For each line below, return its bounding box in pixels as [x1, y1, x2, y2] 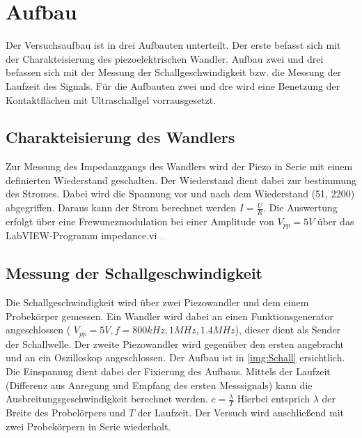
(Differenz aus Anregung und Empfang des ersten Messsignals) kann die [6, 377, 313, 392]
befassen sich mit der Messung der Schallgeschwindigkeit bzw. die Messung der [6, 65, 342, 80]
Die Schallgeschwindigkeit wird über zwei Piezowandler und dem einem [6, 295, 309, 310]
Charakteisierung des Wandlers [6, 126, 235, 148]
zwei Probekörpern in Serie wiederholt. [6, 418, 171, 433]
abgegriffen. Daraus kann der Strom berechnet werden [6, 200, 237, 215]
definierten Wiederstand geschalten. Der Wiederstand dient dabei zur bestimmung [6, 172, 356, 187]
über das [317, 213, 354, 228]
